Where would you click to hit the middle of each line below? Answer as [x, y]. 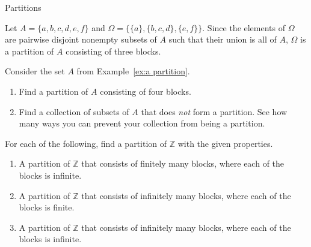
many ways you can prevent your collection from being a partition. [142, 123]
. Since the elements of [244, 27]
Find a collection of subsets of [74, 111]
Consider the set [35, 71]
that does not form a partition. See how [214, 111]
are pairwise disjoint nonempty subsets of [81, 39]
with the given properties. [225, 143]
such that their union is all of [223, 39]
